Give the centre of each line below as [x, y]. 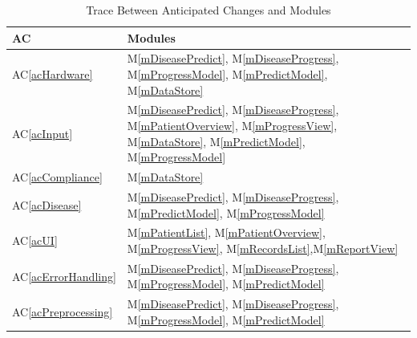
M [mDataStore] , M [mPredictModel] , [216, 141]
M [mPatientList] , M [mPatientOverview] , [226, 232]
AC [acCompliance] [57, 177]
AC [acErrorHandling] [64, 276]
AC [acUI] [35, 240]
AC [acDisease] [47, 204]
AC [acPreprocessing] [63, 312]
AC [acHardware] [53, 74]
